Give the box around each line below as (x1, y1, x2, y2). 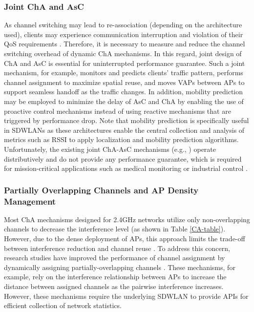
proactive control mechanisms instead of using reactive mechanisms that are (4, 105, 231, 116)
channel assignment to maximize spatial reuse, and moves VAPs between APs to (4, 77, 245, 87)
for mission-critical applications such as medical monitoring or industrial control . (4, 163, 248, 173)
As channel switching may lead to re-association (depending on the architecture (4, 20, 242, 30)
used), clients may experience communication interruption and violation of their (4, 29, 243, 39)
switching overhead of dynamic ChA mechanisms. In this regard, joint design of (4, 48, 242, 58)
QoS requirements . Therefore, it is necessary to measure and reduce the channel (4, 39, 245, 49)
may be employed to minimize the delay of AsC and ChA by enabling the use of (4, 96, 244, 106)
